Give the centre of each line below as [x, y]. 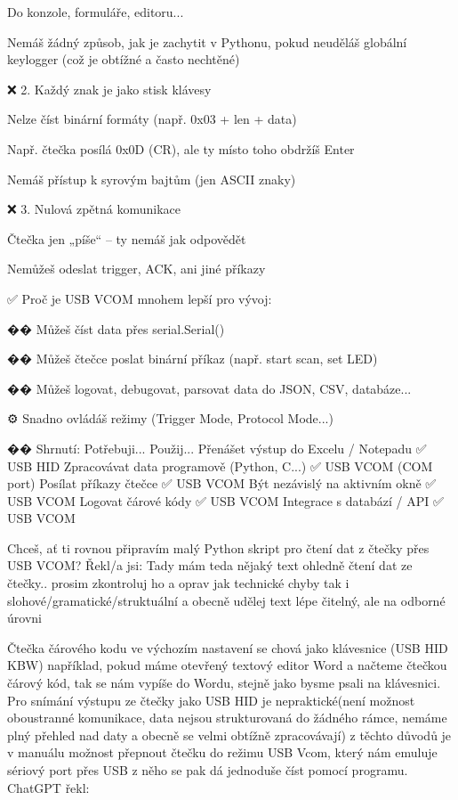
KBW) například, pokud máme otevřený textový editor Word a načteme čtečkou [227, 665]
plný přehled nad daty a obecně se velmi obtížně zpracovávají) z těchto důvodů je [229, 735]
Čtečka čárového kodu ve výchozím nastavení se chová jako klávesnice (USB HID [228, 647]
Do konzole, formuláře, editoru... [96, 12]
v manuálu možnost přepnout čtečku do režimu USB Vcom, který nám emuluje [222, 752]
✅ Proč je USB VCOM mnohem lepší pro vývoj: [140, 298]
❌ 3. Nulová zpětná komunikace [94, 209]
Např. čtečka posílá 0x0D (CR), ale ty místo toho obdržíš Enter [181, 148]
